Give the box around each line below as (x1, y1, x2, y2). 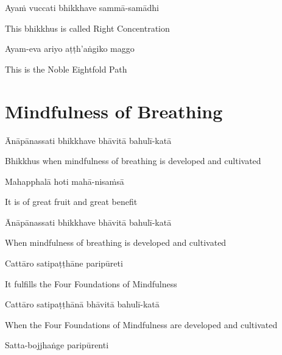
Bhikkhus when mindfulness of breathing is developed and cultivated (5, 154, 261, 167)
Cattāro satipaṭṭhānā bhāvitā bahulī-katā (5, 298, 160, 310)
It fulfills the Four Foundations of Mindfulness (5, 277, 177, 290)
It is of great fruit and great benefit (5, 195, 138, 208)
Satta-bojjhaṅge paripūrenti (5, 339, 109, 351)
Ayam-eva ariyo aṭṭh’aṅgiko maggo (5, 42, 135, 55)
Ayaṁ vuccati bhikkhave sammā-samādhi (5, 1, 159, 13)
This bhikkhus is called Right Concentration (5, 21, 170, 34)
